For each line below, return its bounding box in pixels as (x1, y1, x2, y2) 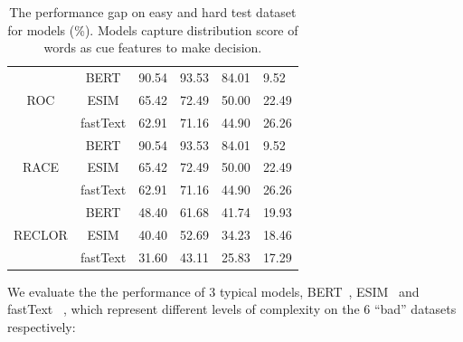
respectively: (7, 318, 76, 337)
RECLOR (14, 224, 68, 243)
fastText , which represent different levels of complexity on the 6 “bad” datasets (7, 299, 457, 318)
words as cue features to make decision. (43, 38, 262, 57)
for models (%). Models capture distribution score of (7, 20, 298, 39)
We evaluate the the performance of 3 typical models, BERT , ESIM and (7, 281, 420, 300)
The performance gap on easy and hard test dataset (9, 3, 297, 21)
